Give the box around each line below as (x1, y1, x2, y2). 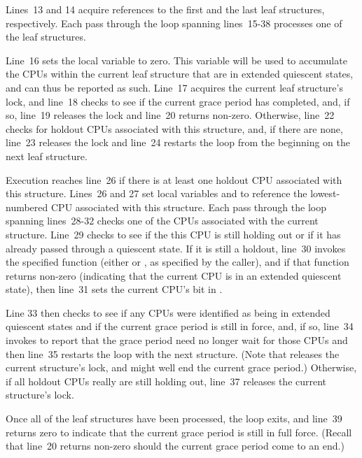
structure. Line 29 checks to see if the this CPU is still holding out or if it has (6, 227, 341, 241)
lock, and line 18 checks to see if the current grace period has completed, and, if (6, 94, 350, 108)
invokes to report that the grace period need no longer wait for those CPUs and (6, 333, 348, 348)
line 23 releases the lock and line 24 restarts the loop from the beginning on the (6, 135, 351, 150)
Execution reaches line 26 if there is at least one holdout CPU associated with (6, 172, 342, 187)
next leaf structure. (6, 148, 88, 163)
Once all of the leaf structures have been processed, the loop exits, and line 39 (6, 411, 342, 426)
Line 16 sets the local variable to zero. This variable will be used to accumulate (6, 52, 347, 67)
